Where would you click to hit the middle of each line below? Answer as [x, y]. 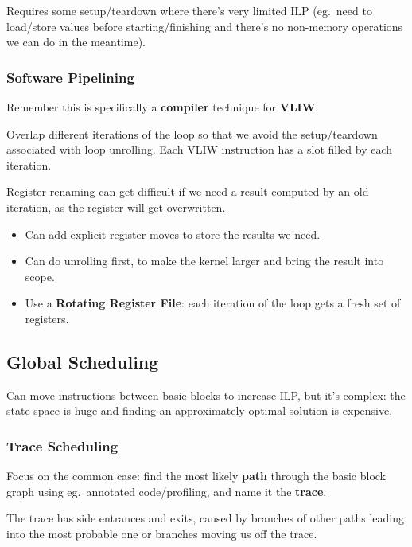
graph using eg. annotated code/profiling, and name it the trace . [167, 491]
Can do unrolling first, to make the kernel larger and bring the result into [204, 261]
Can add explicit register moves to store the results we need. [173, 234]
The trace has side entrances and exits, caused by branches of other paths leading [205, 518]
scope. [40, 276]
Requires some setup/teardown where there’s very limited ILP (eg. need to [189, 10]
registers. [47, 318]
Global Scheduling [83, 361]
